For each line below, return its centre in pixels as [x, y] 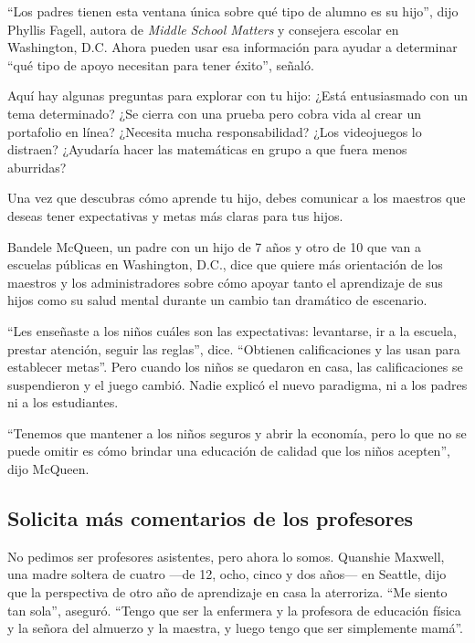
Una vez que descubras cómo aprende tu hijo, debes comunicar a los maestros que [237, 198]
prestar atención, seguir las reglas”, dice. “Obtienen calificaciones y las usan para [234, 348]
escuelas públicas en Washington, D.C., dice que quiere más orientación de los [225, 264]
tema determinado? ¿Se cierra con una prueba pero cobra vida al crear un [214, 113]
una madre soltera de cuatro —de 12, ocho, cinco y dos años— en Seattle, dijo [227, 574]
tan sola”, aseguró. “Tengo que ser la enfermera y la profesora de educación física [234, 610]
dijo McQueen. [48, 469]
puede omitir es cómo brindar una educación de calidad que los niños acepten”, [229, 451]
